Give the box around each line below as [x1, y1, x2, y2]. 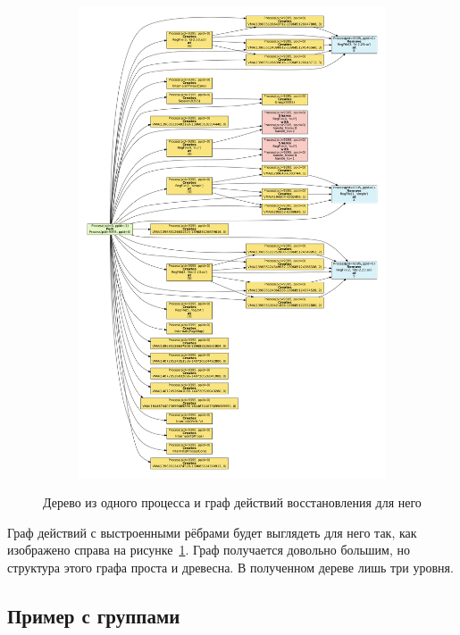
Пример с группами [7, 601, 180, 629]
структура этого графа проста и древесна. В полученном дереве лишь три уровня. [7, 557, 454, 576]
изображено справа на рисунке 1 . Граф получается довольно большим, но [7, 540, 410, 559]
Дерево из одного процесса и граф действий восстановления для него [43, 493, 422, 512]
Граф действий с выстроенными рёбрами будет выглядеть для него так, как [7, 522, 417, 541]
